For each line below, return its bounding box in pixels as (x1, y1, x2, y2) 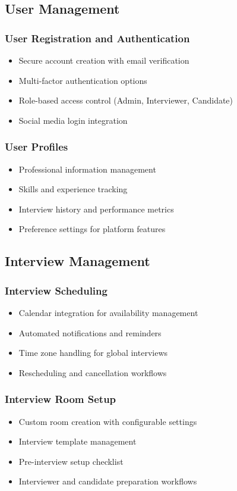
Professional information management (18, 162, 156, 175)
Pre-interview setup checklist (18, 455, 124, 467)
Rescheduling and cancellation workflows (18, 366, 167, 379)
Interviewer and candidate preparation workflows (18, 475, 197, 487)
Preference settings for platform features (18, 223, 166, 235)
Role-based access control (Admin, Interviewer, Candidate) (18, 94, 233, 107)
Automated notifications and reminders (18, 326, 162, 339)
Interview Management (5, 252, 150, 270)
